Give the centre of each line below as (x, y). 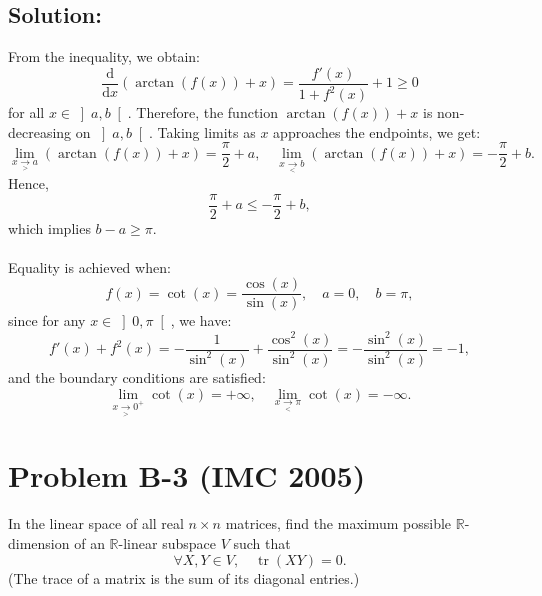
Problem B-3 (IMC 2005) (187, 475)
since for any (47, 320)
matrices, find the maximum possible (338, 523)
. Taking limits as (202, 131)
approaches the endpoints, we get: (377, 131)
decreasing (40, 131)
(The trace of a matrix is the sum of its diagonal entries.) (184, 577)
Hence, (28, 182)
